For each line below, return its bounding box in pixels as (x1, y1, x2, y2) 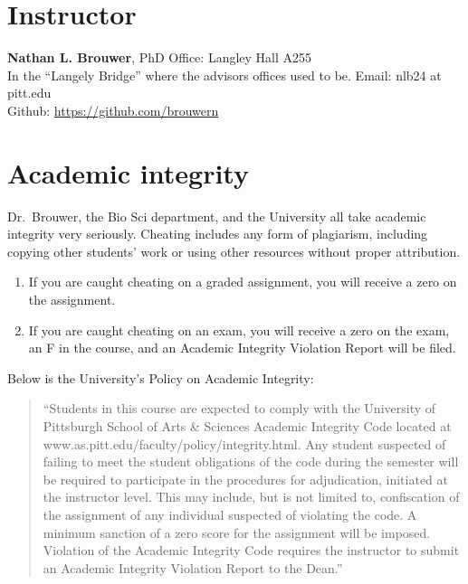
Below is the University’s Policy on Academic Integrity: (7, 368, 314, 387)
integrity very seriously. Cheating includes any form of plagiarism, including (7, 224, 428, 243)
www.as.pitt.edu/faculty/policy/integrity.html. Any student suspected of (43, 434, 446, 453)
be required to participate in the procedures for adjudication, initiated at (43, 469, 449, 488)
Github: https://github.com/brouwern (7, 100, 219, 119)
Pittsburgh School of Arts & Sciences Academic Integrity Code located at (43, 416, 452, 435)
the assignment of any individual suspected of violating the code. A (43, 504, 417, 523)
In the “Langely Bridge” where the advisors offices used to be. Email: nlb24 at (7, 65, 442, 84)
